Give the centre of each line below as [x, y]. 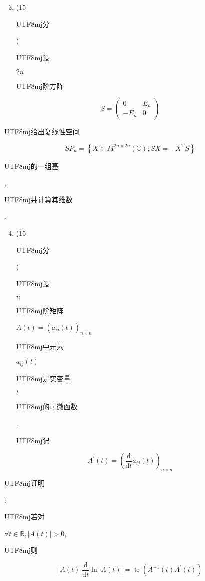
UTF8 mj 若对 [24, 517]
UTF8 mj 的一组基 [31, 166]
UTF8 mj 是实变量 [43, 378]
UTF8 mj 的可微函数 [47, 406]
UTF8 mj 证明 [24, 483]
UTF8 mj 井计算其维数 [38, 199]
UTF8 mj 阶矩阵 [40, 310]
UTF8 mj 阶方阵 [40, 86]
